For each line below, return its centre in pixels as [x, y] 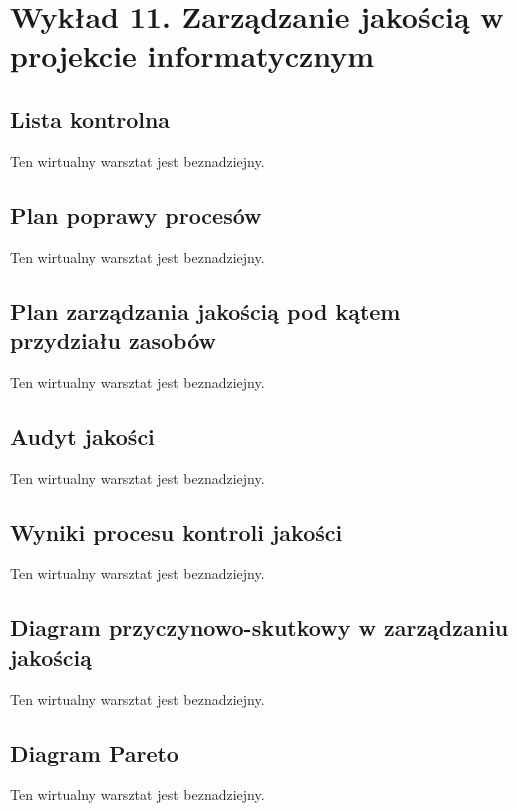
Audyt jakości [82, 435]
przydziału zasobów [113, 339]
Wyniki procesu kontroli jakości [176, 531]
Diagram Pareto [94, 752]
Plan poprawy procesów [136, 214]
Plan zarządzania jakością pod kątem [205, 310]
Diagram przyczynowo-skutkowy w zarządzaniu [259, 627]
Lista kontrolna [90, 118]
